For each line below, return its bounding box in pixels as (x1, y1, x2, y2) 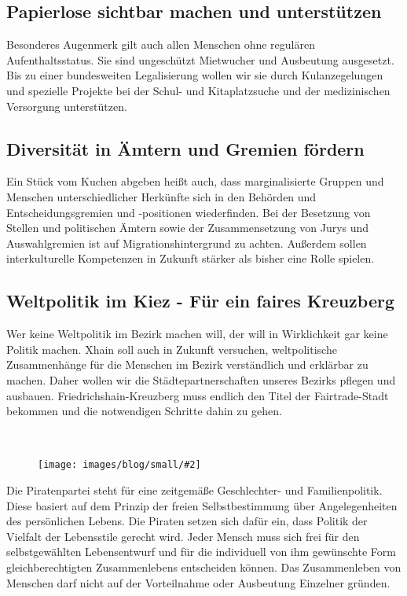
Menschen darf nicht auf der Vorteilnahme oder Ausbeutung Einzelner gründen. (6, 574, 390, 590)
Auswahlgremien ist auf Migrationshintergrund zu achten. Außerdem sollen (6, 234, 367, 251)
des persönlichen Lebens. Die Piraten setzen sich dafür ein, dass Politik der (6, 513, 368, 529)
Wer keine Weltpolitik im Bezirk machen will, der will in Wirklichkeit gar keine (6, 326, 388, 342)
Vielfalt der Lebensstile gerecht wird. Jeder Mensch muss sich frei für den (6, 528, 360, 544)
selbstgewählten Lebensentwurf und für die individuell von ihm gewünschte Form (6, 543, 396, 560)
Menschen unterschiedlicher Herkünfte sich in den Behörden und (6, 188, 317, 204)
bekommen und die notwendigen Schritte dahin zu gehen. (6, 403, 282, 419)
